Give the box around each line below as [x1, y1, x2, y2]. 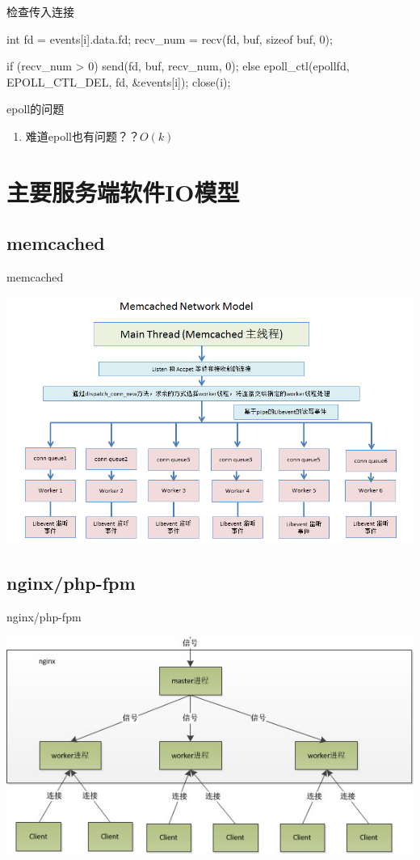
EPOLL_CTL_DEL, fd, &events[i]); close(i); [6, 73, 231, 90]
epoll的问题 [6, 100, 65, 117]
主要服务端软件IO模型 [6, 175, 240, 208]
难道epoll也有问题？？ [25, 127, 140, 144]
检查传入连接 [6, 3, 74, 19]
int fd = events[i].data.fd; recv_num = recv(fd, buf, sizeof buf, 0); [6, 30, 333, 47]
